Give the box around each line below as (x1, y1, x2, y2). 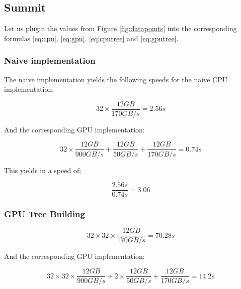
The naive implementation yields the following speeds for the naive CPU (4, 74, 228, 84)
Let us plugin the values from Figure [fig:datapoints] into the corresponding (4, 23, 237, 34)
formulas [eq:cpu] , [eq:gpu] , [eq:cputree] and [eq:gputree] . (4, 33, 179, 43)
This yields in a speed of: (4, 165, 82, 175)
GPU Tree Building (4, 208, 85, 220)
